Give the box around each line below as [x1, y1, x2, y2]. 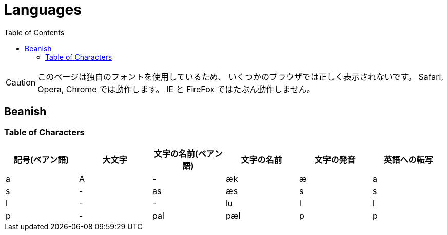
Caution [6, 77, 36, 88]
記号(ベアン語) [13, 154, 69, 165]
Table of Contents [4, 28, 65, 37]
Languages [4, 1, 82, 18]
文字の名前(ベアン [153, 148, 223, 159]
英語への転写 [383, 154, 433, 165]
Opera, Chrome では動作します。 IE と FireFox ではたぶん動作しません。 [37, 83, 315, 94]
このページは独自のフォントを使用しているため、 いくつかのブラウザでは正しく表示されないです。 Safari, [37, 71, 443, 82]
